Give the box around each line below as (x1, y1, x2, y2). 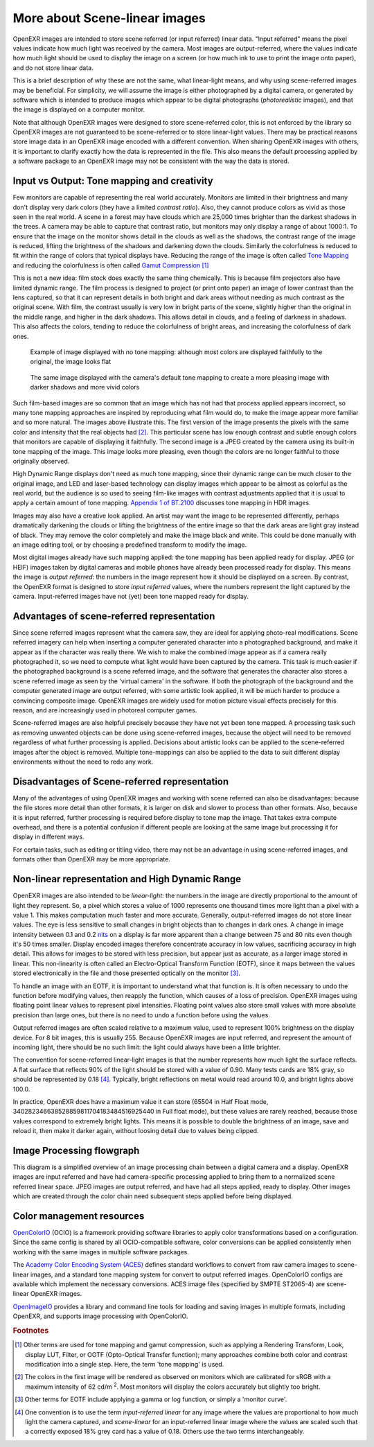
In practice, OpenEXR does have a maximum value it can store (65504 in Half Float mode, (12, 1097, 269, 1105)
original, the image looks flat (30, 358, 112, 366)
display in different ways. (12, 832, 84, 841)
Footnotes (12, 1326, 49, 1335)
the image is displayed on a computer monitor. (12, 105, 145, 114)
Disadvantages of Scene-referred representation (12, 775, 229, 787)
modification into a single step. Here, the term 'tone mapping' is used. (25, 1360, 224, 1369)
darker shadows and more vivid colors (30, 383, 140, 392)
